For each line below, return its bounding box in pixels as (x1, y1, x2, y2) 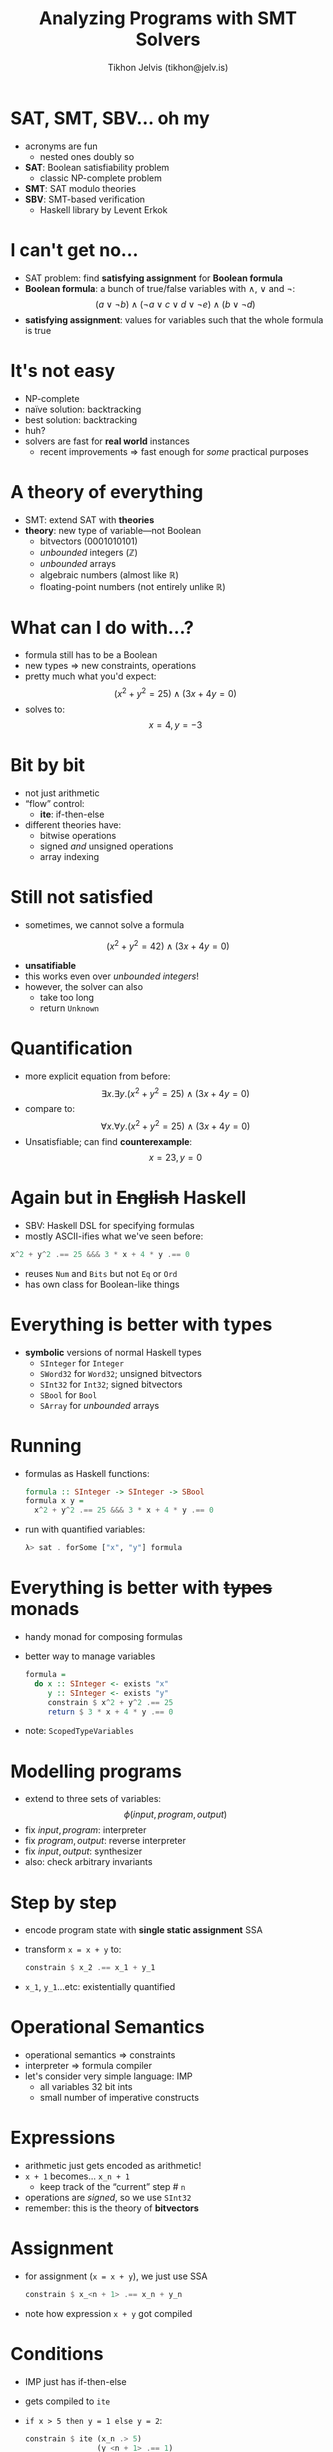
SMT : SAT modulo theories (24, 182, 137, 194)
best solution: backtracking (24, 413, 138, 426)
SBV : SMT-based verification (24, 193, 146, 205)
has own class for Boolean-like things (24, 1278, 180, 1290)
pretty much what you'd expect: (24, 670, 157, 682)
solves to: (24, 703, 65, 716)
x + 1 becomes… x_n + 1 (24, 2170, 130, 2182)
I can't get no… (10, 238, 139, 261)
